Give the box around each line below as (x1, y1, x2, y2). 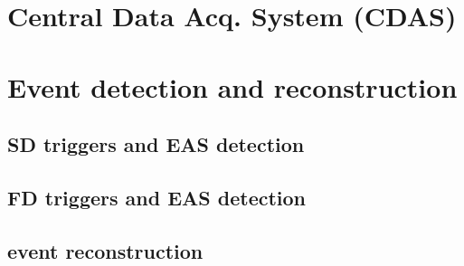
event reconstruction (7, 236, 204, 264)
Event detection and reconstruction (7, 68, 458, 105)
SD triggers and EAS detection (7, 130, 305, 158)
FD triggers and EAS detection (7, 183, 307, 211)
